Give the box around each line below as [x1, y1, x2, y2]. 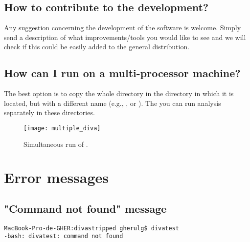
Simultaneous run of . [23, 139, 88, 149]
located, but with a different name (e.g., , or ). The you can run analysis [4, 98, 221, 108]
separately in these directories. [4, 107, 95, 118]
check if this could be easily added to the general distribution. [4, 41, 190, 52]
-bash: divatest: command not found [4, 233, 123, 240]
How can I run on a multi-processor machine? [4, 65, 241, 81]
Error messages [4, 167, 109, 187]
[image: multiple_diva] [23, 124, 101, 132]
